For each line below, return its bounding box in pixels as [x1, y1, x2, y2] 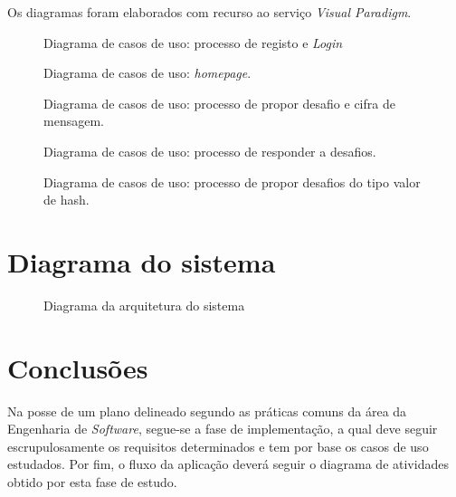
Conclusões [7, 349, 148, 386]
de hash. [43, 190, 90, 209]
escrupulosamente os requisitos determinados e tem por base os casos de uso [7, 436, 429, 455]
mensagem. [43, 111, 104, 130]
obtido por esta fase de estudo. [7, 472, 177, 491]
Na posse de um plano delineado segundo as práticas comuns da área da [7, 401, 407, 420]
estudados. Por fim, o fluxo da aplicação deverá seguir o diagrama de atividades [7, 454, 449, 473]
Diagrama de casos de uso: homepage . [43, 63, 252, 82]
